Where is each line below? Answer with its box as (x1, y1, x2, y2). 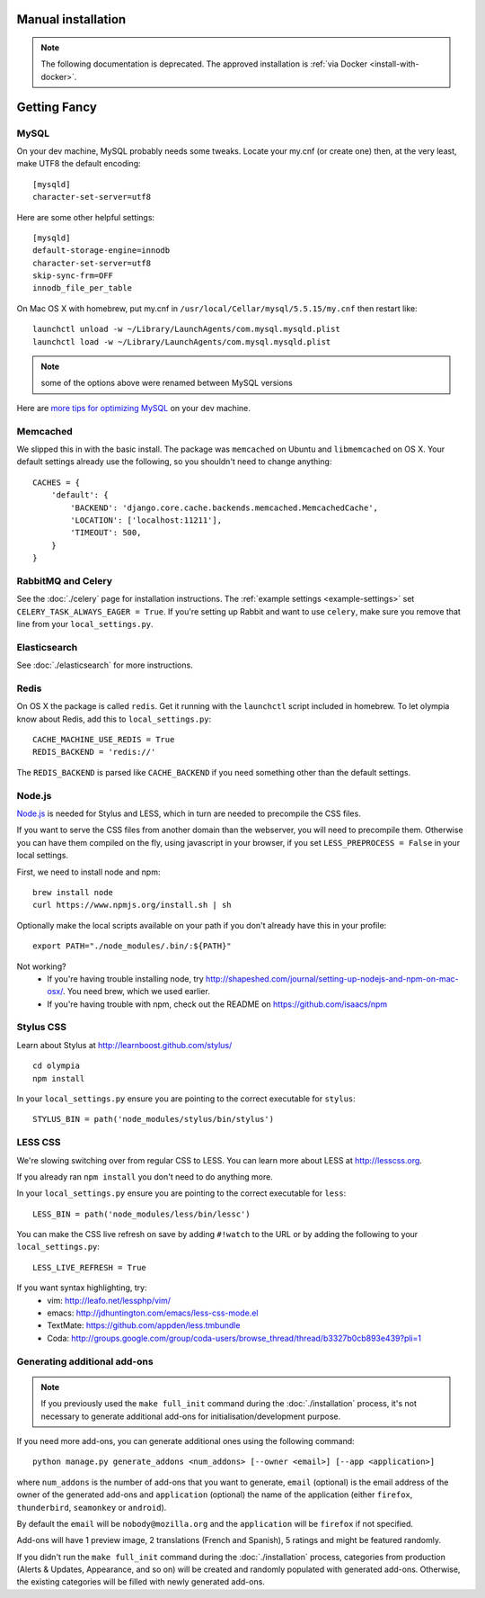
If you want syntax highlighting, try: (16, 1282, 147, 1293)
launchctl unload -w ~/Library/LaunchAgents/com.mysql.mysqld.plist (32, 324, 340, 335)
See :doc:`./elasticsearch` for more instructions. (16, 660, 193, 670)
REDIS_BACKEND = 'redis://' (32, 747, 156, 758)
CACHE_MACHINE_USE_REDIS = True (32, 734, 175, 745)
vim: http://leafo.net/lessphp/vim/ (47, 1295, 171, 1306)
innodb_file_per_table (32, 283, 133, 293)
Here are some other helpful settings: (16, 211, 155, 222)
